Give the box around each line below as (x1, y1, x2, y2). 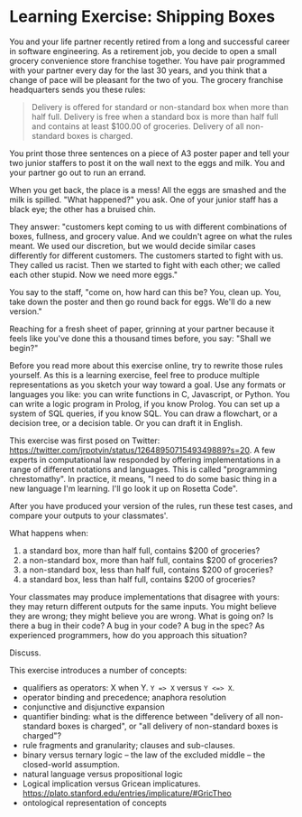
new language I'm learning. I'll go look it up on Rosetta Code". (9, 483, 239, 494)
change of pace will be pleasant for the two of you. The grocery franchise (9, 74, 284, 85)
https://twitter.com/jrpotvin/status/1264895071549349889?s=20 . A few (9, 444, 276, 455)
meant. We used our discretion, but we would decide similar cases (9, 240, 256, 251)
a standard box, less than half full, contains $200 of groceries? (22, 573, 256, 584)
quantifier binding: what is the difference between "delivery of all (22, 710, 264, 721)
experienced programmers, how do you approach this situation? (9, 629, 248, 640)
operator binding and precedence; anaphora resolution (22, 692, 227, 702)
